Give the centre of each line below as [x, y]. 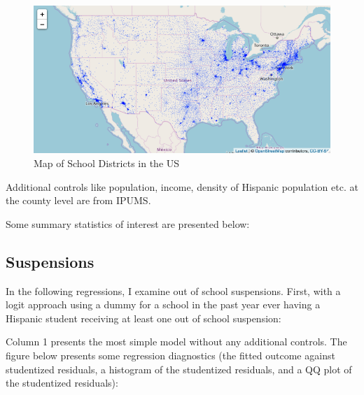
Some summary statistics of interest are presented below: [128, 223]
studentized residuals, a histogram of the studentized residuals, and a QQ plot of [179, 369]
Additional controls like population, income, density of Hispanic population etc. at [182, 186]
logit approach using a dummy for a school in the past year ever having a [163, 304]
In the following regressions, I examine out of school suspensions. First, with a [173, 290]
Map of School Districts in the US [107, 163]
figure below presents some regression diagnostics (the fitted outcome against [170, 355]
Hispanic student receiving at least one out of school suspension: [143, 318]
